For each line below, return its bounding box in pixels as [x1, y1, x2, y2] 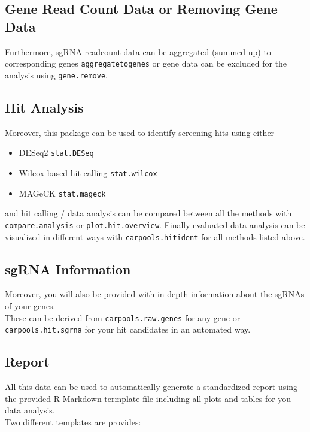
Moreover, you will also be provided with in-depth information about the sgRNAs [5, 288, 305, 300]
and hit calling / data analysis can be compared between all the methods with [5, 207, 292, 219]
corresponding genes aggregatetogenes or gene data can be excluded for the [5, 57, 287, 70]
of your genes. [5, 299, 56, 312]
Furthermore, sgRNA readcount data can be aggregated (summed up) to [5, 45, 271, 58]
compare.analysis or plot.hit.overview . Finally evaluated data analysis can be [5, 218, 305, 231]
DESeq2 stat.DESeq [19, 146, 94, 159]
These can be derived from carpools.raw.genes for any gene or [5, 311, 241, 324]
